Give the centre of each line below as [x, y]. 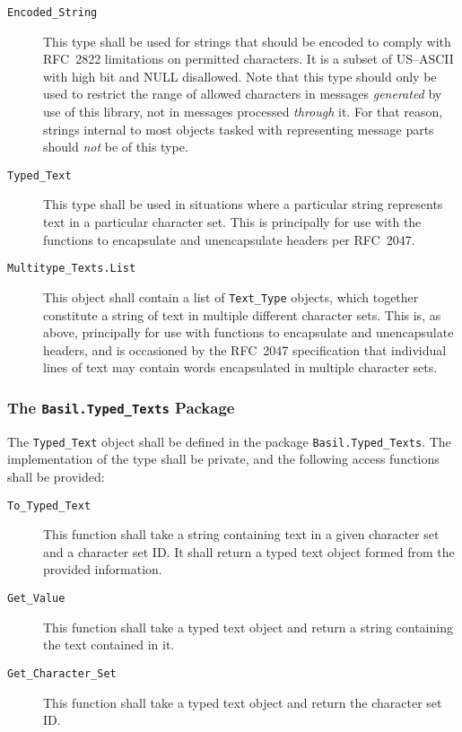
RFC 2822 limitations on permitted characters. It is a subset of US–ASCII [248, 59]
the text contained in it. [109, 645]
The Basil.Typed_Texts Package [121, 407]
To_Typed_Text [49, 505]
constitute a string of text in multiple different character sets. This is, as [242, 314]
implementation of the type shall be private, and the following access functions [223, 459]
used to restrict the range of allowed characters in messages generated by [243, 94]
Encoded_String [52, 13]
